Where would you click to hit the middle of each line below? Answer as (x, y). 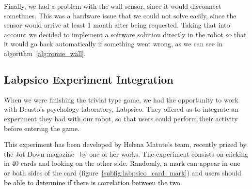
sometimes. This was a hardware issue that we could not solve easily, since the (120, 15)
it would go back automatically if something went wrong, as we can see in (113, 44)
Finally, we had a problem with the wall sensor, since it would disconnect (113, 6)
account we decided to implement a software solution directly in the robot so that (125, 34)
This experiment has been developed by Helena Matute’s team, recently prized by (125, 144)
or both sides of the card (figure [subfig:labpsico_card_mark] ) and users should (123, 172)
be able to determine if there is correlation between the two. (93, 182)
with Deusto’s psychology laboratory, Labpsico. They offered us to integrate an (121, 109)
